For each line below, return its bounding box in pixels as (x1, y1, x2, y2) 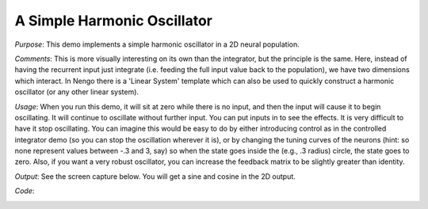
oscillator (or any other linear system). (14, 87, 139, 97)
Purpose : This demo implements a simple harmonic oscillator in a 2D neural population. (14, 40, 300, 49)
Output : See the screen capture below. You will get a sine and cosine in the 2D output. (14, 171, 296, 181)
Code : (14, 186, 35, 196)
